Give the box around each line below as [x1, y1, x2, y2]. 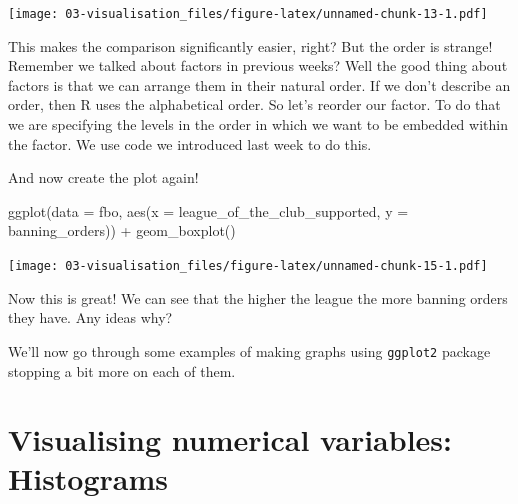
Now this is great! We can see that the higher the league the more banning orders [8, 287, 508, 308]
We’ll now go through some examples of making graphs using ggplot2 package [8, 340, 491, 361]
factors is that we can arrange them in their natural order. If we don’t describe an [8, 74, 511, 95]
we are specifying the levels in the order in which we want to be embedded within [8, 114, 508, 135]
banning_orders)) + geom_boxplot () [8, 220, 236, 241]
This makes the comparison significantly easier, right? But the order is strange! [8, 35, 493, 56]
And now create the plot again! [8, 167, 199, 188]
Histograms [8, 458, 169, 499]
